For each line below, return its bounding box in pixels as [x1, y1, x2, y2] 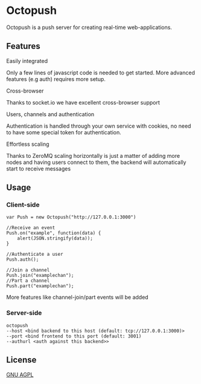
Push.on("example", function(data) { [6, 230, 101, 236]
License [6, 355, 37, 365]
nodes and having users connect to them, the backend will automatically [6, 158, 187, 166]
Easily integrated [6, 57, 48, 64]
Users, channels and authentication [6, 110, 95, 118]
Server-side [6, 309, 42, 317]
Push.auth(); [6, 256, 39, 263]
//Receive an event [6, 225, 56, 231]
